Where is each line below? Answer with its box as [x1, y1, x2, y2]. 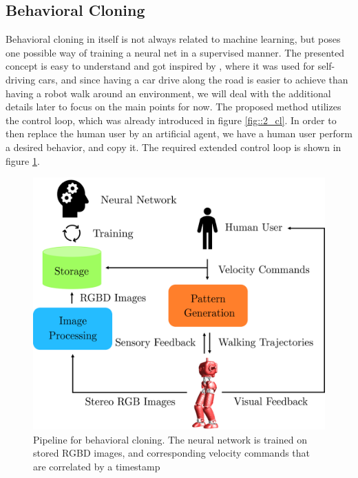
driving [6, 72, 36, 86]
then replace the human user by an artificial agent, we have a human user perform [6, 126, 352, 141]
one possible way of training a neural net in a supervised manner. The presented [6, 45, 345, 59]
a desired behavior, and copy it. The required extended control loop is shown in [6, 139, 341, 154]
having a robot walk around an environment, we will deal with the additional [6, 86, 331, 100]
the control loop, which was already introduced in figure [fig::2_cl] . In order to [6, 112, 337, 127]
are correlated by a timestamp [33, 459, 160, 473]
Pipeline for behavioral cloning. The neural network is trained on [33, 432, 307, 446]
